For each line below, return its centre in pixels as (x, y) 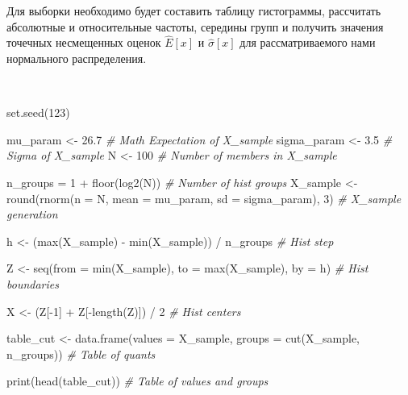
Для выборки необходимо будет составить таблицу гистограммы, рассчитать (194, 10)
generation (32, 214)
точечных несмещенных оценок (84, 42)
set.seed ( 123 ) (38, 112)
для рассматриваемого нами (308, 42)
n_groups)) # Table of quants (81, 353)
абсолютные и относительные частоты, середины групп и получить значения (195, 26)
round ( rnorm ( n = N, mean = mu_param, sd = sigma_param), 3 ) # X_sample (204, 198)
